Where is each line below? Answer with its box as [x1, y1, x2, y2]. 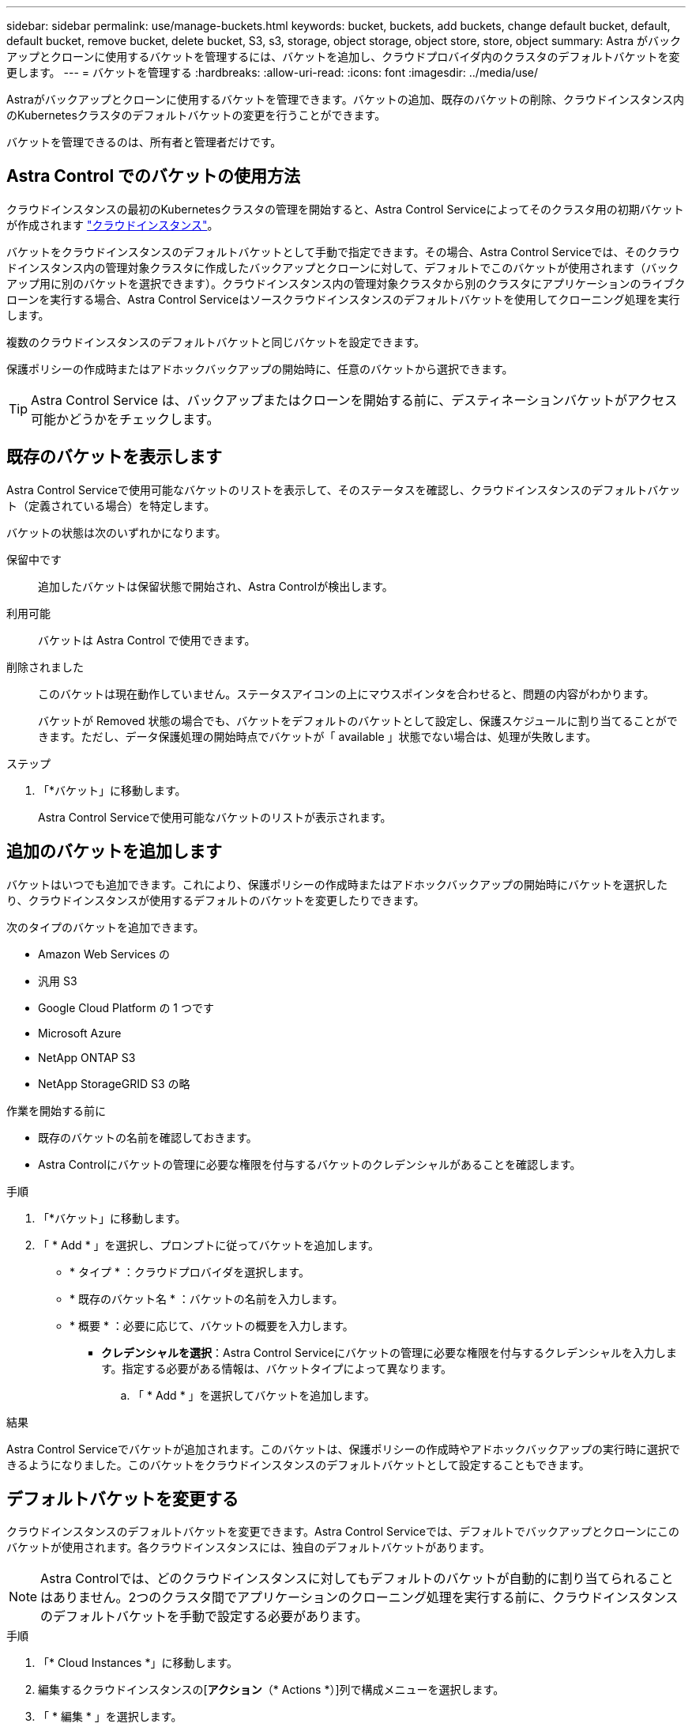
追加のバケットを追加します [6, 841, 222, 862]
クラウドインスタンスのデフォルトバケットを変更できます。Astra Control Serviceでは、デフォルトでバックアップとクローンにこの [6, 1525, 680, 1539]
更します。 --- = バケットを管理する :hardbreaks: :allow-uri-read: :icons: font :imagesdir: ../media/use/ [6, 66, 539, 79]
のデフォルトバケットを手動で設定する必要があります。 [40, 1608, 368, 1625]
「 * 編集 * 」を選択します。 [38, 1710, 182, 1724]
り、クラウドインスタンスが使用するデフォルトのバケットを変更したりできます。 [6, 893, 425, 907]
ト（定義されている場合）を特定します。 [6, 498, 216, 512]
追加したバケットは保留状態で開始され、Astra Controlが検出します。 [38, 579, 393, 593]
